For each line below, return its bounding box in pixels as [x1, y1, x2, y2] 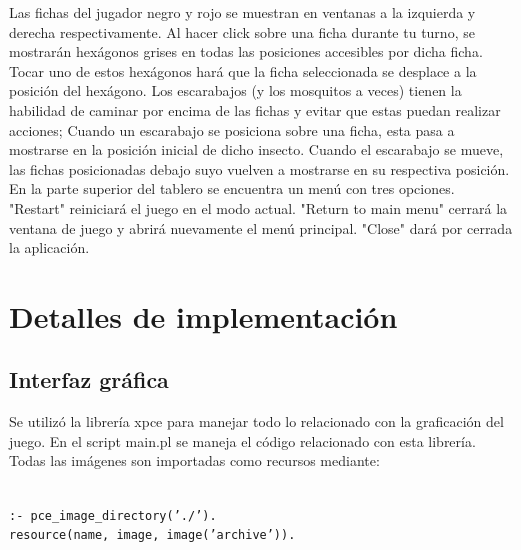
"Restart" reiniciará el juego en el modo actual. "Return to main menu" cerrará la [9, 197, 508, 218]
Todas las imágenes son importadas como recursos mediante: [9, 450, 380, 471]
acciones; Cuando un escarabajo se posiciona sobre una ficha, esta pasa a [9, 119, 455, 140]
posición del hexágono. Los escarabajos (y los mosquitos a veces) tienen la [9, 80, 462, 101]
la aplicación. [9, 237, 90, 258]
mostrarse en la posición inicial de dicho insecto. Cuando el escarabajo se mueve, [9, 139, 504, 160]
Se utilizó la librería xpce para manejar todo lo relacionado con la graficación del [9, 411, 504, 432]
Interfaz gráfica [9, 364, 169, 395]
